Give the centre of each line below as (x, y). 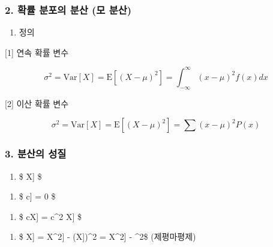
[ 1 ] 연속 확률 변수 (37, 52)
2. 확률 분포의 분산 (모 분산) (68, 9)
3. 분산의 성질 (36, 154)
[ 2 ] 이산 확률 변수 (37, 103)
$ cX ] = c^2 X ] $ (50, 216)
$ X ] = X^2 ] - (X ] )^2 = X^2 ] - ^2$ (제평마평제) (107, 236)
